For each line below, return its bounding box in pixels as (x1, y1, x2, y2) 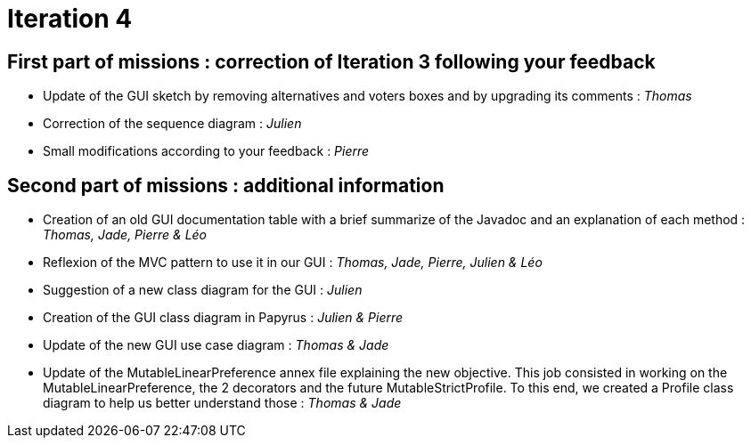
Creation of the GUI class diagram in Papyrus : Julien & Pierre (43, 310, 404, 326)
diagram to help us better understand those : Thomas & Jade (43, 395, 402, 411)
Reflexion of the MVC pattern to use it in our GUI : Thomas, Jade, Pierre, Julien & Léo (43, 255, 543, 271)
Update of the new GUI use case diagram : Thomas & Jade (43, 337, 389, 353)
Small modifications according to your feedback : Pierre (43, 143, 370, 159)
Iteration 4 (7, 4, 133, 34)
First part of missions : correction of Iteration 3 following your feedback (7, 50, 656, 73)
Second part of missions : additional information (7, 174, 445, 197)
